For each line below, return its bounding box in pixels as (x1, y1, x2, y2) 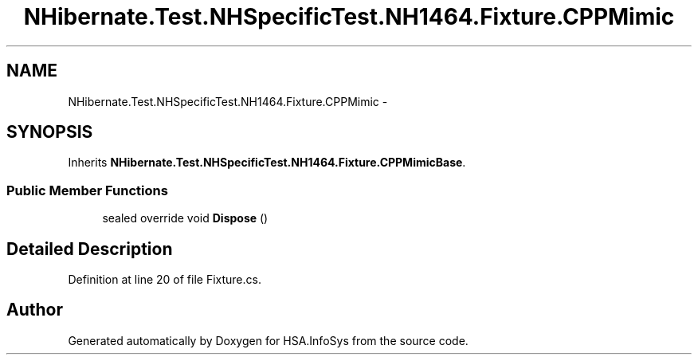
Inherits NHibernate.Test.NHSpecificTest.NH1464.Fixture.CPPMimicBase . (68, 155, 466, 170)
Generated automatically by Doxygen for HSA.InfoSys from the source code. (68, 333, 469, 347)
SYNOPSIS (6, 122, 93, 143)
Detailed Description (6, 238, 173, 259)
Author (6, 300, 63, 320)
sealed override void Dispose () (102, 211, 269, 226)
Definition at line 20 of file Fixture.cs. (68, 273, 261, 287)
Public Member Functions (6, 182, 168, 198)
